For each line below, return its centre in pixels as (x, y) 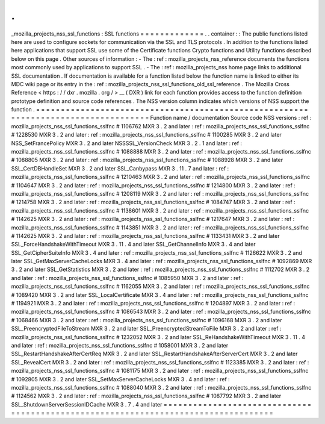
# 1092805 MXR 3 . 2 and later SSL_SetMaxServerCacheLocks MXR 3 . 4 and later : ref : (120, 379)
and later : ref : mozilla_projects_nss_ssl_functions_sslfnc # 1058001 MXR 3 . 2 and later (120, 345)
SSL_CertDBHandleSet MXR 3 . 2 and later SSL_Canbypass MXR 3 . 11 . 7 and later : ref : (120, 168)
